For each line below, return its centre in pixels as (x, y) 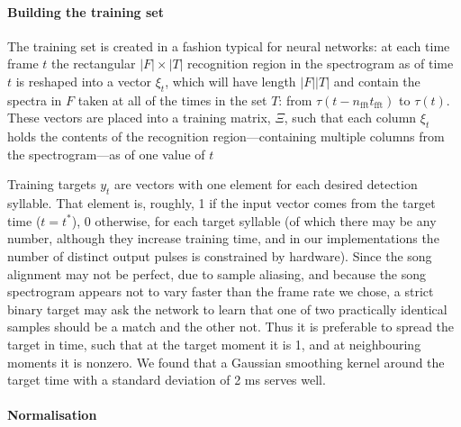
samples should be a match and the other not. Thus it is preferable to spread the (231, 327)
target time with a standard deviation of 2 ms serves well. (167, 380)
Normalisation (52, 415)
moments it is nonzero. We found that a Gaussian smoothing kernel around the (226, 362)
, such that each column (350, 118)
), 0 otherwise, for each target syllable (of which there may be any (254, 220)
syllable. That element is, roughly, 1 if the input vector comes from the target (221, 203)
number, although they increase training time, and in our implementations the (223, 238)
